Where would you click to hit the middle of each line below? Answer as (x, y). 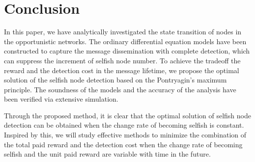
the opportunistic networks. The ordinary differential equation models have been (125, 41)
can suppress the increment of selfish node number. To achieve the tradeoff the (122, 60)
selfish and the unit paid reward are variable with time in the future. (107, 154)
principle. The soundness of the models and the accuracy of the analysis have (120, 89)
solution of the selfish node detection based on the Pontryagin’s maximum (115, 80)
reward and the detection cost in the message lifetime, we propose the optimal (122, 70)
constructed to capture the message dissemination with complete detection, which (127, 51)
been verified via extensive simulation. (61, 99)
